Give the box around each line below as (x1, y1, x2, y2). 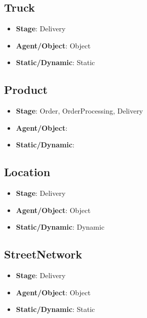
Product (4, 82, 48, 97)
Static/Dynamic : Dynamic (16, 222, 105, 232)
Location (4, 164, 51, 180)
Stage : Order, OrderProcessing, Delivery (16, 105, 143, 116)
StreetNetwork (4, 246, 82, 262)
